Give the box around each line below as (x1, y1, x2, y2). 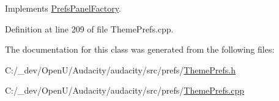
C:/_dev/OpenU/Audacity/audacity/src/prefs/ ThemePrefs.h (5, 63, 236, 76)
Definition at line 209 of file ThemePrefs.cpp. (5, 22, 174, 35)
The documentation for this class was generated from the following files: (5, 43, 275, 56)
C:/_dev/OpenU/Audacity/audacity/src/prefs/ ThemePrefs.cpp (5, 84, 245, 97)
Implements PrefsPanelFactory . (5, 2, 121, 14)
